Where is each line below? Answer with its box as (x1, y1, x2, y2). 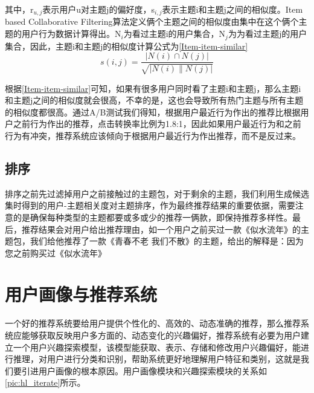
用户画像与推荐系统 (5, 282, 158, 307)
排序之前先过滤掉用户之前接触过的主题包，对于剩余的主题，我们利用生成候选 (5, 187, 309, 200)
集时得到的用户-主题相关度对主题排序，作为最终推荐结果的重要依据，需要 (5, 199, 295, 212)
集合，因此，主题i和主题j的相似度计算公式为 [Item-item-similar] (5, 39, 248, 52)
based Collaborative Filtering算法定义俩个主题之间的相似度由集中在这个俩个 (5, 15, 299, 28)
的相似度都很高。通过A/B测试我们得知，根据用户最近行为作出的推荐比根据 (5, 105, 301, 118)
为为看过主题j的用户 (228, 27, 307, 40)
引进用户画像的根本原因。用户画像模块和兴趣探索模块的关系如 (21, 364, 267, 377)
